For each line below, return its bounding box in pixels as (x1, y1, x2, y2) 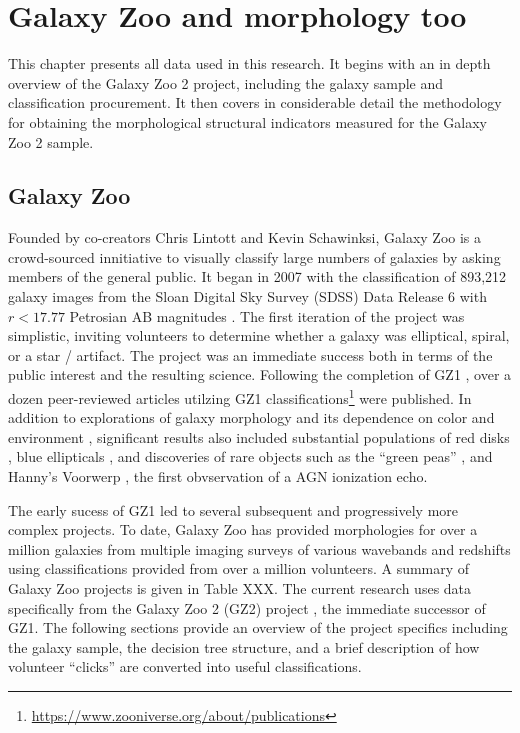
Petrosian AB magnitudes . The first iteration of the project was (69, 305, 465, 326)
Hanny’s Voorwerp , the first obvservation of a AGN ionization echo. (8, 466, 428, 487)
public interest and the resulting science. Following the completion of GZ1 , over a (8, 364, 512, 385)
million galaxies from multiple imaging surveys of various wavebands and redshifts (8, 538, 511, 559)
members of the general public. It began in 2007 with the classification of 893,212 (8, 266, 507, 287)
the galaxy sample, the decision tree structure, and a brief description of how (8, 636, 480, 657)
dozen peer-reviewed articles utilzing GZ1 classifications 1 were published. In (8, 385, 472, 408)
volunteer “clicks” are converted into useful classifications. (8, 656, 362, 677)
